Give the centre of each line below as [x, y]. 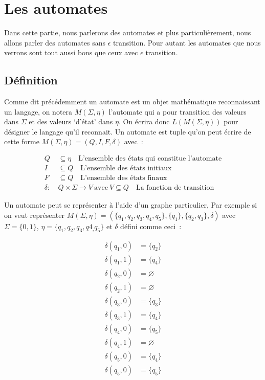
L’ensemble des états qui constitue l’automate [150, 159]
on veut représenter [35, 215]
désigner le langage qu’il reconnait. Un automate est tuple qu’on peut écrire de [128, 131]
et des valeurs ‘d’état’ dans [71, 121]
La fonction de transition [175, 188]
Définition [31, 80]
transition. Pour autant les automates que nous [187, 42]
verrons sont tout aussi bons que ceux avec [71, 52]
